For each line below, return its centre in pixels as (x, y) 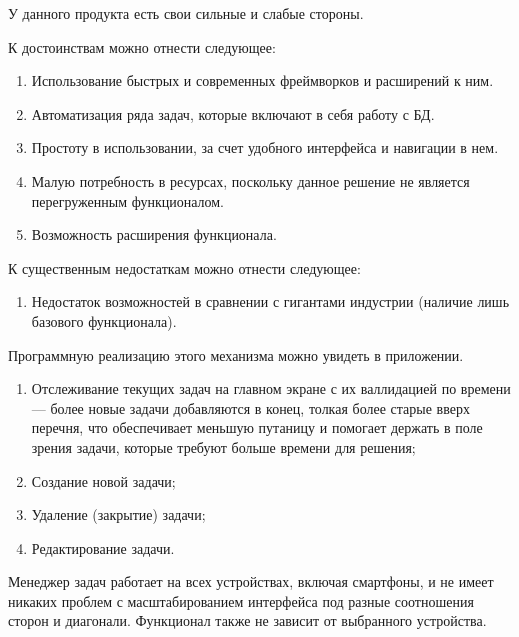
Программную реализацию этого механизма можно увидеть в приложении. (236, 354)
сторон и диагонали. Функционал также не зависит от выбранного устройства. (247, 620)
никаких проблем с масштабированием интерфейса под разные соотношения (241, 600)
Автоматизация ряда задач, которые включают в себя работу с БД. (233, 113)
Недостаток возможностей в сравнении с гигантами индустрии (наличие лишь (270, 301)
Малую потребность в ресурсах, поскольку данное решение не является (250, 180)
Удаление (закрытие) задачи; (118, 514)
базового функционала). (104, 320)
